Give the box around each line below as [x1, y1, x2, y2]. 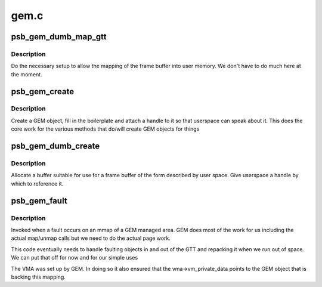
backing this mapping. [11, 273, 66, 280]
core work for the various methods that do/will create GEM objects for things [11, 125, 200, 132]
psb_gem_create [11, 87, 75, 97]
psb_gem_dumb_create [11, 141, 100, 152]
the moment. [11, 70, 42, 78]
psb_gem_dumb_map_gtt [11, 32, 107, 42]
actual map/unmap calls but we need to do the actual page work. [11, 234, 171, 242]
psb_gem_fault [11, 196, 68, 206]
